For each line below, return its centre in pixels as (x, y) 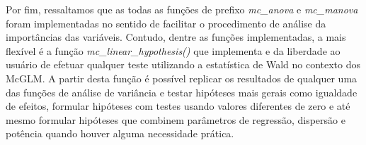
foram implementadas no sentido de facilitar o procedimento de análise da (166, 23)
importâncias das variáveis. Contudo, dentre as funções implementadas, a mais (176, 37)
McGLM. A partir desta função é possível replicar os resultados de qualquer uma (182, 78)
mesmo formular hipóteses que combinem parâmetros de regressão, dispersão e (176, 119)
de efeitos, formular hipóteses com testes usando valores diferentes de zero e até (178, 106)
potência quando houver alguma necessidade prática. (120, 133)
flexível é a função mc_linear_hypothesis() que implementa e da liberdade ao (173, 50)
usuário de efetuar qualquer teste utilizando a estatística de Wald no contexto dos (183, 64)
